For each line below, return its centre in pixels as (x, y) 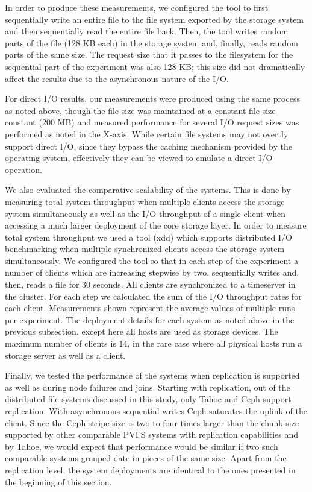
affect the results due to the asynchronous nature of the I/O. (117, 78)
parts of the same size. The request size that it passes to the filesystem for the (149, 55)
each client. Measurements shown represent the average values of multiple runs (150, 308)
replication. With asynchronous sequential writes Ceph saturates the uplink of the (156, 411)
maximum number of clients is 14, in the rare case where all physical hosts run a (154, 343)
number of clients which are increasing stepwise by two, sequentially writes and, (152, 272)
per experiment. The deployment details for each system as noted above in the (150, 319)
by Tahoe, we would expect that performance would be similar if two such (142, 446)
